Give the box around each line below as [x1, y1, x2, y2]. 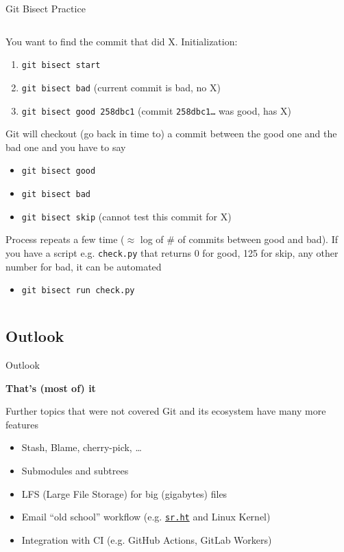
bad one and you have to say [5, 139, 126, 154]
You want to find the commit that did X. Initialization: [5, 34, 238, 48]
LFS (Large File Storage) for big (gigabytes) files [21, 486, 228, 501]
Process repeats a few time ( [5, 232, 125, 246]
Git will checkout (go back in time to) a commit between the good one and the [5, 126, 337, 141]
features [5, 417, 38, 431]
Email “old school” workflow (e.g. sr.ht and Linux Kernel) [21, 509, 271, 524]
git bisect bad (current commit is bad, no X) [21, 80, 221, 94]
